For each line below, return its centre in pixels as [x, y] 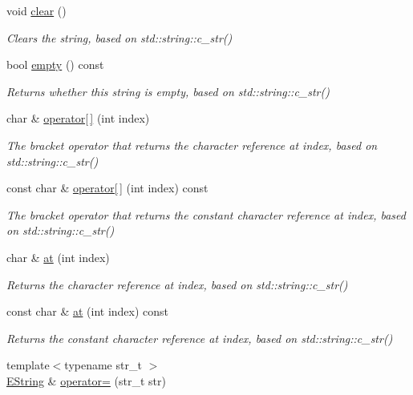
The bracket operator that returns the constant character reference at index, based [206, 214]
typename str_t [103, 365]
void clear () [36, 10]
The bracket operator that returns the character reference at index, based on [192, 145]
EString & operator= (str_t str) [86, 380]
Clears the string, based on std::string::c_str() [119, 37]
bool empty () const [55, 64]
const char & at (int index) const [88, 311]
